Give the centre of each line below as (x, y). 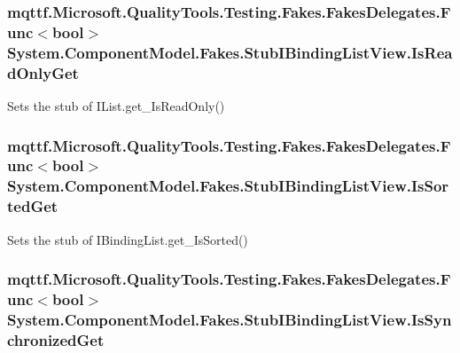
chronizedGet (56, 339)
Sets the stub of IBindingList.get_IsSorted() (128, 239)
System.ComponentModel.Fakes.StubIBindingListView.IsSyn (230, 319)
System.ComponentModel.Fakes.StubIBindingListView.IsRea (230, 52)
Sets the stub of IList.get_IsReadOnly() (116, 105)
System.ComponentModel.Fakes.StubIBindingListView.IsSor (228, 186)
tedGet (33, 206)
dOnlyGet (43, 72)
